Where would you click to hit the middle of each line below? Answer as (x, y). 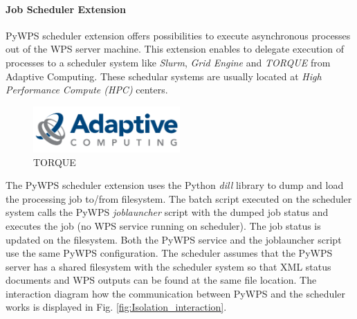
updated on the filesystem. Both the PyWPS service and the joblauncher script (174, 239)
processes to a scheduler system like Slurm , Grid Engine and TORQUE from (168, 62)
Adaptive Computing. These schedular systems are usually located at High (164, 76)
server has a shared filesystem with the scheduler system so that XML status (168, 266)
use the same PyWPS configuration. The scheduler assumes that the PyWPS (169, 253)
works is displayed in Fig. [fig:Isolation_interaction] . (116, 307)
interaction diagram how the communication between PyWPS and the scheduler (175, 293)
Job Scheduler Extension (66, 9)
